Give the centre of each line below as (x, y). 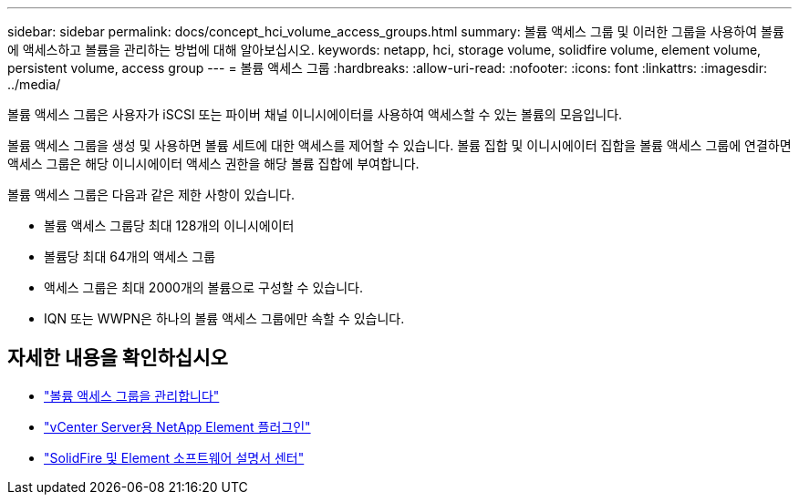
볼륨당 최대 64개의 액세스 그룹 (130, 256)
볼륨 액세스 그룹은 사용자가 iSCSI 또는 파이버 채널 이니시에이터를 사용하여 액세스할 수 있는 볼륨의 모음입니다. (315, 114)
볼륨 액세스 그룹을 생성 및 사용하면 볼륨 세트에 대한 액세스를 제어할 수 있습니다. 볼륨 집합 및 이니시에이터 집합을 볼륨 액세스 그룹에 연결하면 (399, 145)
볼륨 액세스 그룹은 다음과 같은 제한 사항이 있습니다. (151, 195)
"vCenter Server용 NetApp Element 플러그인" (177, 426)
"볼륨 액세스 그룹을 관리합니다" (132, 395)
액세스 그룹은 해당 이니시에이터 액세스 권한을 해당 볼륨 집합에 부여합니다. (213, 164)
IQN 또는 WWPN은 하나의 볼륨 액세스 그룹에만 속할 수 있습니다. (224, 318)
